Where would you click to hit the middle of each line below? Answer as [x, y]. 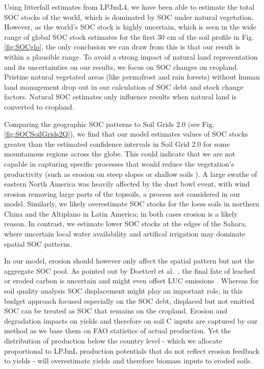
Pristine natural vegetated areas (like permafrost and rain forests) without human [132, 77]
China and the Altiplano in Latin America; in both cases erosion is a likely [121, 213]
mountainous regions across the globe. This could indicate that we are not [120, 154]
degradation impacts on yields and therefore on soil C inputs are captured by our [131, 320]
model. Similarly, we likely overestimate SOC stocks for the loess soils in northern [132, 204]
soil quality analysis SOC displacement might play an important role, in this [123, 291]
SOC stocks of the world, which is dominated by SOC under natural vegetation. [129, 17]
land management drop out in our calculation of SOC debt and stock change [124, 86]
